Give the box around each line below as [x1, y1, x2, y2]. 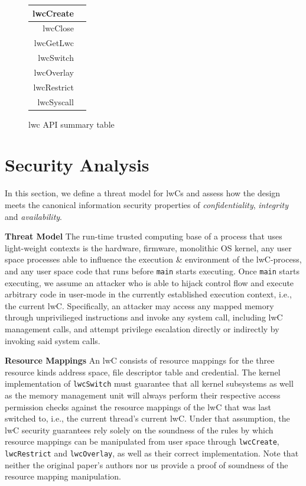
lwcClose [43, 22, 74, 34]
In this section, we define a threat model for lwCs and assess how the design [5, 187, 281, 199]
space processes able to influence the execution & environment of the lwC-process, [5, 253, 302, 265]
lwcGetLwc [34, 37, 74, 49]
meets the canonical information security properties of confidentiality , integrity [5, 198, 288, 210]
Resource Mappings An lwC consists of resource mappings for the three [5, 354, 275, 367]
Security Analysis [5, 153, 149, 177]
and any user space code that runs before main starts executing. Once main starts [5, 264, 300, 277]
